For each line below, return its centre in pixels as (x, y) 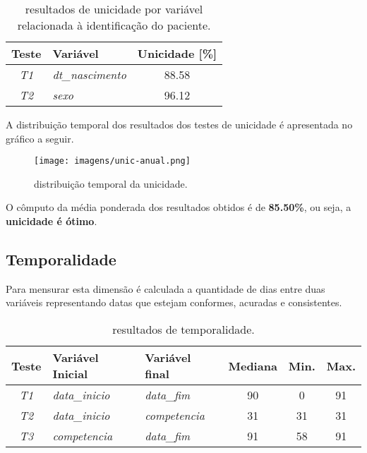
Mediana (253, 366)
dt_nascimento (89, 74)
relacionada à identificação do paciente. (114, 25)
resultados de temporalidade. (183, 330)
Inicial (70, 374)
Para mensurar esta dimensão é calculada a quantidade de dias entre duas (166, 288)
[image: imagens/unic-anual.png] (112, 161)
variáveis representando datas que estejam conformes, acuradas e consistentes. (174, 302)
